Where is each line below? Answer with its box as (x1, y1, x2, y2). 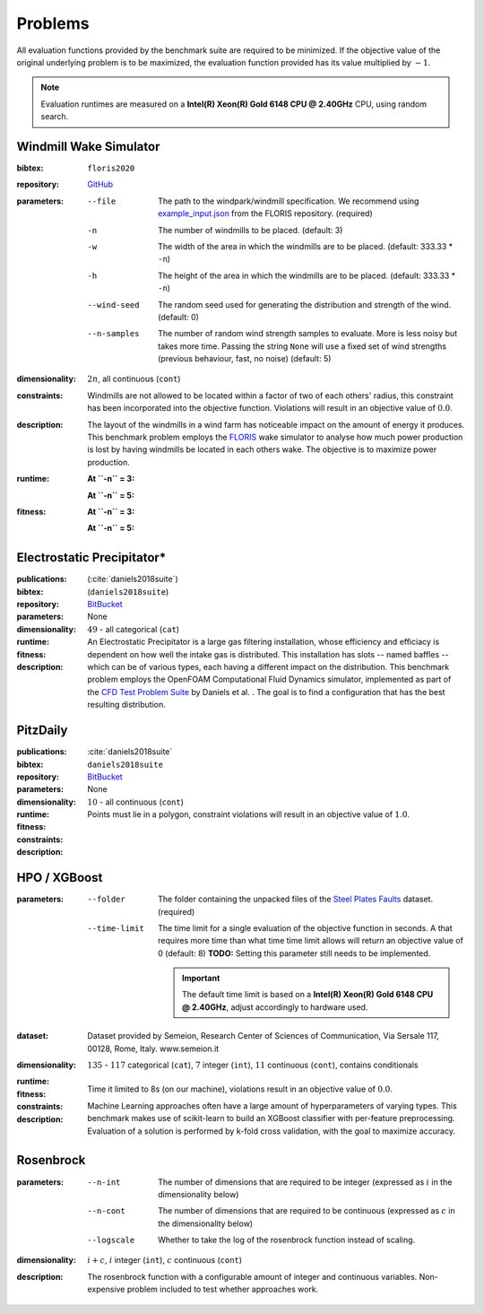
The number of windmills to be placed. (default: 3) (158, 224, 343, 235)
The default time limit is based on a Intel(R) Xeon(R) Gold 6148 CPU (182, 989, 434, 1000)
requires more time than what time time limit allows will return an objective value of (158, 935, 463, 946)
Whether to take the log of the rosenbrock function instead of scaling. (158, 1234, 416, 1246)
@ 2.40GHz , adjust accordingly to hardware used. (182, 1001, 368, 1013)
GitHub (87, 179, 114, 190)
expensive (87, 1284, 125, 1295)
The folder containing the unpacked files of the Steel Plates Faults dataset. (158, 893, 434, 905)
